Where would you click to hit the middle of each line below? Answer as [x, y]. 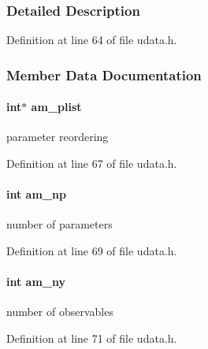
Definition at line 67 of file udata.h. [92, 163]
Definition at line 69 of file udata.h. [92, 251]
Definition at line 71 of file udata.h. [92, 338]
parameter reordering [58, 137]
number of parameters [59, 224]
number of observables [60, 312]
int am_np [36, 194]
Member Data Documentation [104, 74]
